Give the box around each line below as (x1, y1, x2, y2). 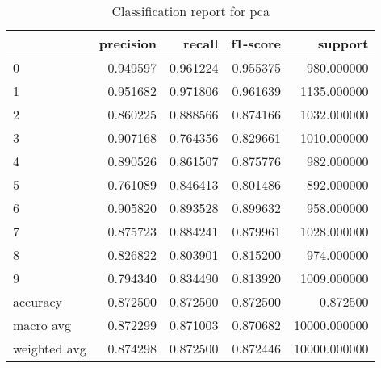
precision (98, 34, 157, 52)
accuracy (13, 292, 62, 311)
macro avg (13, 316, 72, 334)
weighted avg (13, 339, 86, 358)
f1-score (231, 34, 282, 52)
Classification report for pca (111, 2, 270, 20)
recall (183, 34, 219, 52)
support (318, 34, 369, 52)
